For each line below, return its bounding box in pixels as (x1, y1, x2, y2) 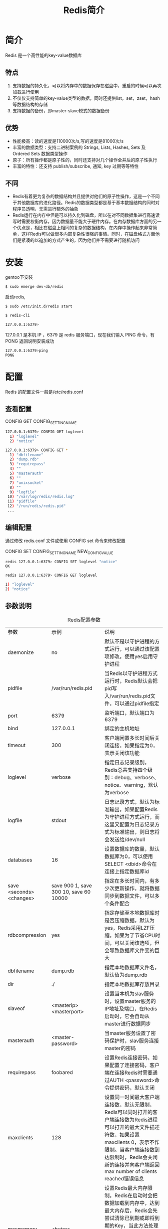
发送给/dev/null (109, 836, 145, 843)
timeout (7, 742, 26, 749)
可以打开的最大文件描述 (104, 1124, 160, 1131)
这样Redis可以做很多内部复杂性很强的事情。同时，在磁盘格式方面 (21, 231, 156, 237)
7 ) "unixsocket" (9, 480, 43, 485)
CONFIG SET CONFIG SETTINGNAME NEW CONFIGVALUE (5, 548, 113, 556)
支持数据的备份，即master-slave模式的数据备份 (12, 107, 110, 113)
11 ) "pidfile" (7, 499, 37, 504)
